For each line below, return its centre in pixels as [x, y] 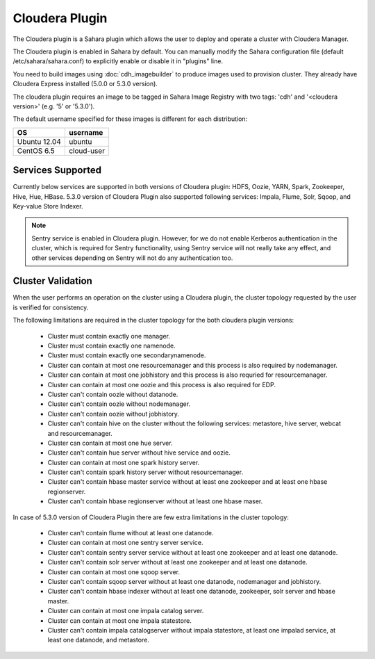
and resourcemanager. [80, 433]
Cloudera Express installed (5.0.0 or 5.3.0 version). [85, 84]
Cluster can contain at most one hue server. [110, 443]
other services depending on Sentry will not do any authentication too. [132, 258]
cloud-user [87, 151]
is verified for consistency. [51, 307]
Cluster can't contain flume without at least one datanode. [131, 533]
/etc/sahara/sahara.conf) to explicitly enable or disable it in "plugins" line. [118, 61]
